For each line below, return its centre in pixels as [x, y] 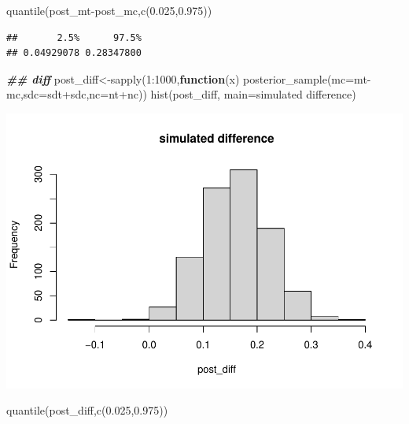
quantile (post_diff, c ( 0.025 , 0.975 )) [87, 410]
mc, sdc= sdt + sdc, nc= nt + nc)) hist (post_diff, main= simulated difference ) [181, 94]
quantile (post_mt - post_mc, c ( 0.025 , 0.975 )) [109, 10]
